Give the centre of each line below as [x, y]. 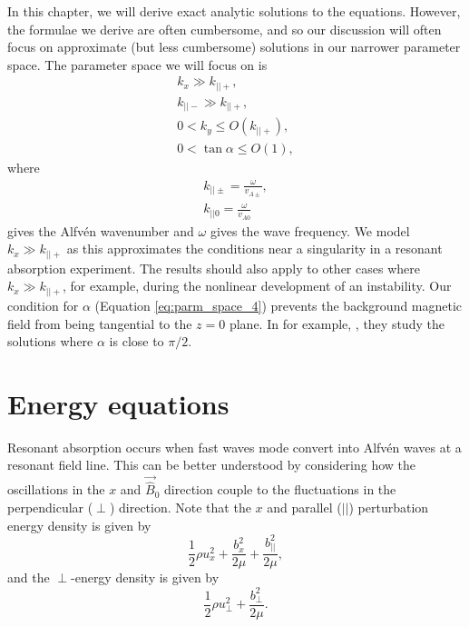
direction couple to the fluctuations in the [280, 489]
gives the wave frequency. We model [310, 230]
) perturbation [389, 508]
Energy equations [118, 403]
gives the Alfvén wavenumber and [101, 230]
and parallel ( [304, 508]
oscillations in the [56, 489]
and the [29, 577]
